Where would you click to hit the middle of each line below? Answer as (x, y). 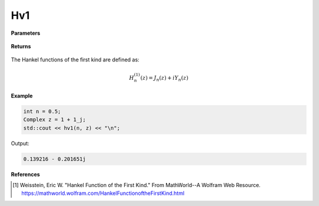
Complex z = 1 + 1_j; (55, 120)
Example (22, 96)
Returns (21, 46)
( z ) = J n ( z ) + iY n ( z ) (164, 79)
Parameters (26, 33)
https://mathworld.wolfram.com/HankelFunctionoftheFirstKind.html (103, 193)
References (25, 174)
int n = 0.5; (42, 111)
